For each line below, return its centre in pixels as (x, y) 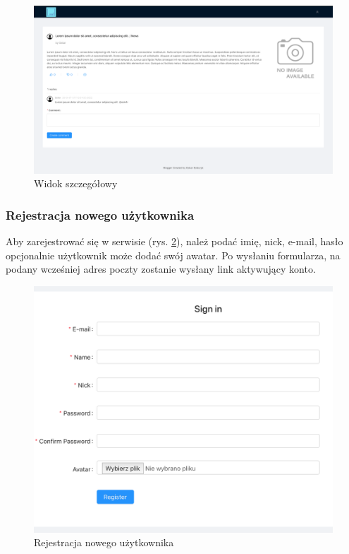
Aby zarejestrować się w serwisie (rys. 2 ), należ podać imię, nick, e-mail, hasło (174, 241)
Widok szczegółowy (76, 183)
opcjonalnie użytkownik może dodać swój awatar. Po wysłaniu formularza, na (173, 255)
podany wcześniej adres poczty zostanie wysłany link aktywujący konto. (161, 269)
